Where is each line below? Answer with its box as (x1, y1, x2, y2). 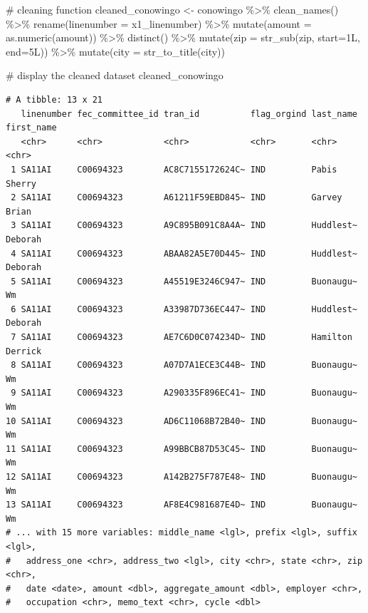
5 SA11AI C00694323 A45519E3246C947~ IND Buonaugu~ (11, 276, 357, 287)
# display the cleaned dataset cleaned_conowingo (6, 68, 224, 83)
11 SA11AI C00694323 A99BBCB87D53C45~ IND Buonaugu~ (6, 443, 357, 454)
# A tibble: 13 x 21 (6, 94, 103, 105)
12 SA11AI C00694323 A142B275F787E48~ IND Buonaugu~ (6, 472, 357, 482)
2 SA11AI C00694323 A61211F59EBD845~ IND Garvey (11, 192, 342, 203)
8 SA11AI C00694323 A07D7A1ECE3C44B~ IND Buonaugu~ (11, 360, 357, 371)
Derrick (6, 346, 42, 356)
